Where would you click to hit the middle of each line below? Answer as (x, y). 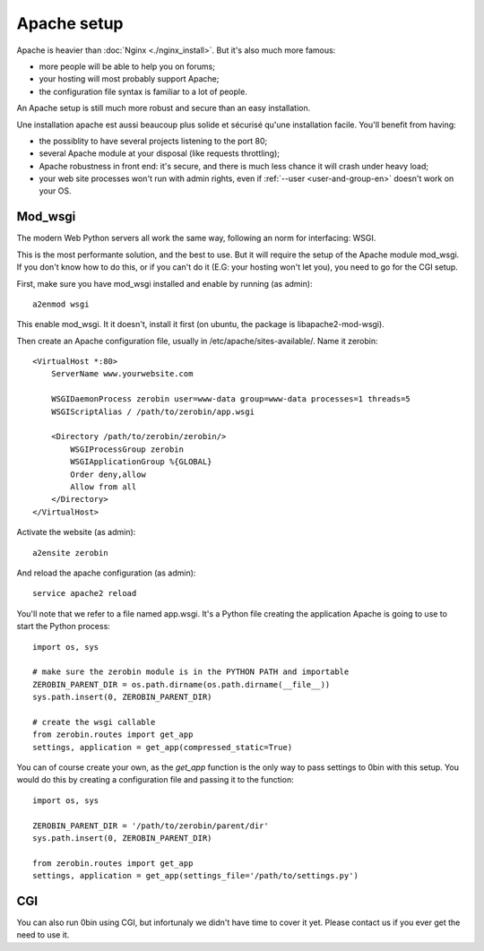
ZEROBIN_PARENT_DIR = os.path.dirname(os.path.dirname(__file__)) (181, 684)
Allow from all (104, 487)
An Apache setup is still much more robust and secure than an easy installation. (164, 108)
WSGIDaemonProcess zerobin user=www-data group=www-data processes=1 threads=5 (231, 399)
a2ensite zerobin (70, 553)
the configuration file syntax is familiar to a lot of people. (143, 91)
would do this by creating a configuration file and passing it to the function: (156, 780)
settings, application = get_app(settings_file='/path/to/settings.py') (195, 876)
